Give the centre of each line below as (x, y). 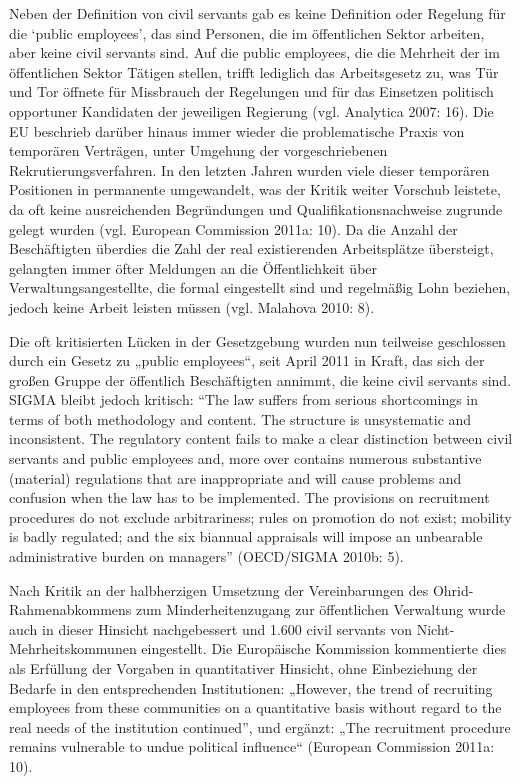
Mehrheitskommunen (73, 648)
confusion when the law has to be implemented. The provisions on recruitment (249, 497)
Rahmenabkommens (70, 609)
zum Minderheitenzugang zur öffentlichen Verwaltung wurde (321, 609)
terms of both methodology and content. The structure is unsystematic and (240, 418)
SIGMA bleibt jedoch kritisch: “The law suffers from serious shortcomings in (244, 399)
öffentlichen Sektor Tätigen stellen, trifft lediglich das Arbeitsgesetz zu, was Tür (254, 71)
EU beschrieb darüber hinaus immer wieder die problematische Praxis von (237, 130)
